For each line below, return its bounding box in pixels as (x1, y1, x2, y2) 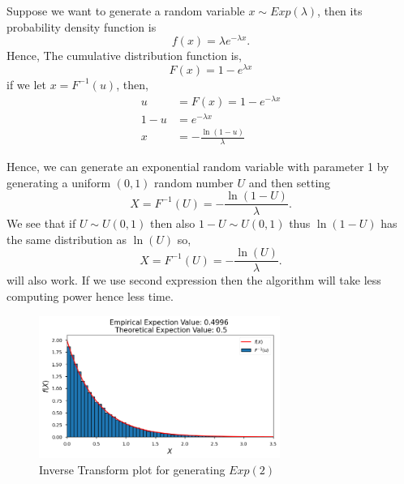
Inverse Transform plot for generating (39, 461, 226, 478)
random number (154, 173, 234, 191)
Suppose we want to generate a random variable (6, 2, 245, 19)
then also (149, 215, 196, 232)
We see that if (6, 215, 76, 232)
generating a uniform (6, 173, 111, 191)
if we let (6, 75, 46, 92)
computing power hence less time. (6, 288, 174, 305)
